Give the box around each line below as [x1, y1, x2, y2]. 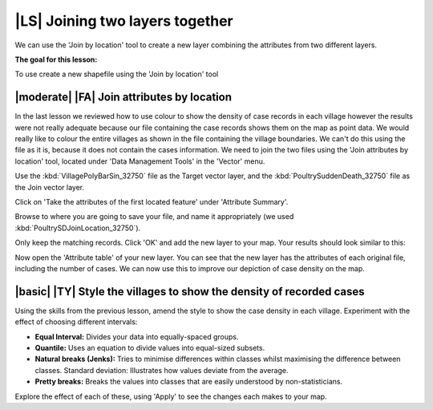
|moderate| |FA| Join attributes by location [14, 91, 233, 104]
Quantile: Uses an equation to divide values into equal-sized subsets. [34, 343, 265, 352]
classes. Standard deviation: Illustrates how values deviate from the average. [34, 365, 289, 375]
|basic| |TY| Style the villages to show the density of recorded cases [14, 285, 365, 298]
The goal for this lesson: [14, 55, 98, 64]
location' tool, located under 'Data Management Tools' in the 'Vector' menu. [14, 156, 265, 166]
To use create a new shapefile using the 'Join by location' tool [14, 69, 219, 79]
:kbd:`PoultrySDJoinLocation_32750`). [14, 223, 141, 233]
